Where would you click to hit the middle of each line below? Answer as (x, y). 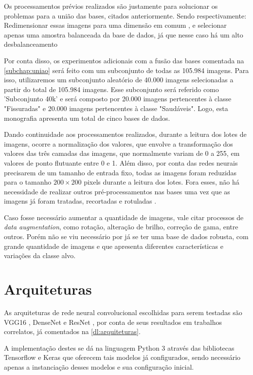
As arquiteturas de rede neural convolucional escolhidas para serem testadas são (123, 312)
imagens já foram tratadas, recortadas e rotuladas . (80, 201)
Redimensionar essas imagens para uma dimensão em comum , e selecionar (115, 25)
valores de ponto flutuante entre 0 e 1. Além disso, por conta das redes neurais (121, 162)
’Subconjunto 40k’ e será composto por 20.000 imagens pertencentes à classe (118, 99)
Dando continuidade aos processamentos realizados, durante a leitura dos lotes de (125, 134)
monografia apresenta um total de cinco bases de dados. (87, 118)
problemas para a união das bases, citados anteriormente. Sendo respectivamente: (125, 15)
